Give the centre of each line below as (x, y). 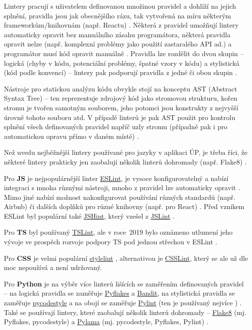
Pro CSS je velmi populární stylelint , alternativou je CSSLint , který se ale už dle (126, 258)
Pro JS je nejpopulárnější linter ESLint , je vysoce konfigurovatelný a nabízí (116, 178)
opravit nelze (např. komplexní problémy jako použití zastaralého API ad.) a (118, 44)
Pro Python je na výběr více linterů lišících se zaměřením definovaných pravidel (124, 283)
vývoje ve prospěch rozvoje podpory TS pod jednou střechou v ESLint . (111, 242)
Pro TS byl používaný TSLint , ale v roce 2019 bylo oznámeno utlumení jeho (118, 232)
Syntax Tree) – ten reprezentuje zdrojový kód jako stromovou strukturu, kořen (121, 98)
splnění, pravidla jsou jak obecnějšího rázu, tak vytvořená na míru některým (118, 15)
